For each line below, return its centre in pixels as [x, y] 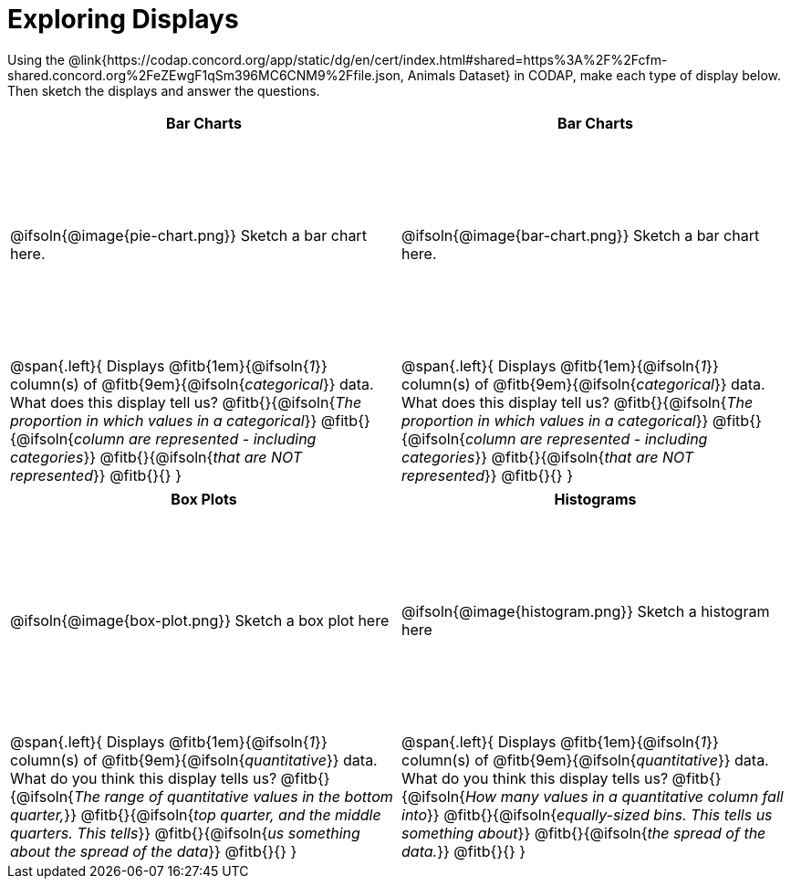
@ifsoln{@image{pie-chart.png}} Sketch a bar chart [188, 235]
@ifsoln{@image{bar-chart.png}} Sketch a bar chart [581, 235]
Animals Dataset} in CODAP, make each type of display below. [594, 75]
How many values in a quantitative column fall [624, 796]
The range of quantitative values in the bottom [233, 796]
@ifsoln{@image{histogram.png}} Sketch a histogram [586, 611]
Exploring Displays [123, 19]
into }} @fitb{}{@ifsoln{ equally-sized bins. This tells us [587, 814]
